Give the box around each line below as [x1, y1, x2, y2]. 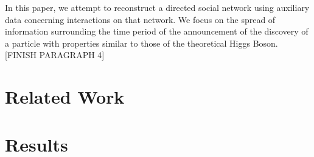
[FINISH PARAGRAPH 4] [5, 48, 105, 61]
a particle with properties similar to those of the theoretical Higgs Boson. [5, 36, 278, 49]
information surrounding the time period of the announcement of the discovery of [5, 25, 309, 38]
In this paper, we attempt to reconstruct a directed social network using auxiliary [5, 1, 310, 13]
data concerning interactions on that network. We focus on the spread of [5, 13, 276, 25]
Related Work [5, 84, 125, 109]
